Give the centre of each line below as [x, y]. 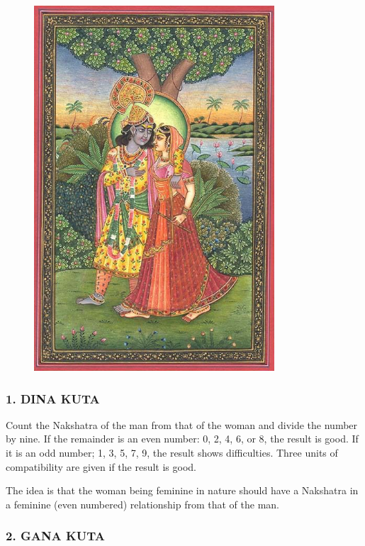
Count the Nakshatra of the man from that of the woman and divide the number [182, 424]
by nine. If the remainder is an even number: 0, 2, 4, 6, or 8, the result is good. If [182, 439]
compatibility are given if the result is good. [101, 466]
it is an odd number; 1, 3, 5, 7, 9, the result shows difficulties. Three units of [172, 453]
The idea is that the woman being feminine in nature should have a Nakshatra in [182, 490]
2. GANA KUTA [56, 536]
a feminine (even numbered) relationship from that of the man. [142, 504]
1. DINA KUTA [53, 398]
